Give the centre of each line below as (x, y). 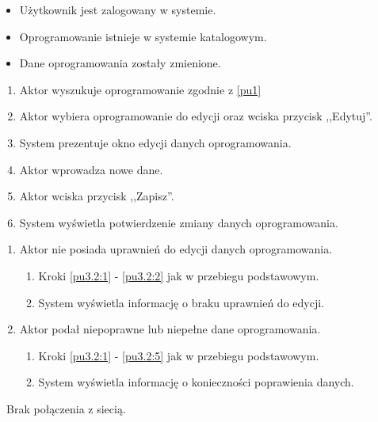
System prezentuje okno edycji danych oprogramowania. (155, 142)
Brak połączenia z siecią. (66, 408)
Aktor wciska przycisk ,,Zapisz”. (97, 196)
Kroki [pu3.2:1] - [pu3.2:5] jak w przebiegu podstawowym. (179, 355)
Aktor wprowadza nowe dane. (91, 169)
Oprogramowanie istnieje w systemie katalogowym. (143, 36)
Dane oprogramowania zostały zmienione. (120, 63)
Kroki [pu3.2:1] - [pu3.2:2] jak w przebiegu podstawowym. (179, 275)
